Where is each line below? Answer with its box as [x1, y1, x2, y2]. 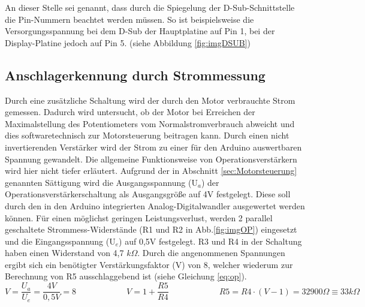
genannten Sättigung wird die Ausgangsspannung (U [5, 176, 198, 188]
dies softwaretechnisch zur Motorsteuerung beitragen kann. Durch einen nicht [5, 129, 289, 142]
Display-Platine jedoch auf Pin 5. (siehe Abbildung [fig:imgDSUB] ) [5, 36, 251, 49]
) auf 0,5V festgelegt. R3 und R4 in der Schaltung [119, 234, 302, 247]
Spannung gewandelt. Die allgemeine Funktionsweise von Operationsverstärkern [5, 152, 297, 165]
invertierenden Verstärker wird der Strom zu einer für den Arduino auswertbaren [5, 140, 302, 153]
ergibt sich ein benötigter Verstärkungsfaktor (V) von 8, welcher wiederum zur [5, 258, 293, 270]
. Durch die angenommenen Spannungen [137, 246, 285, 259]
